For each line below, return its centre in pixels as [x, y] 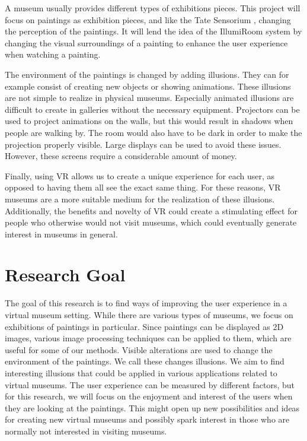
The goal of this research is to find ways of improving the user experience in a [146, 303]
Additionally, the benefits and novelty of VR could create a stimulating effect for [151, 210]
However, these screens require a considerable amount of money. [121, 156]
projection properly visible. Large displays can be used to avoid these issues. [143, 144]
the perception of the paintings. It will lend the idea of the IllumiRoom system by [153, 31]
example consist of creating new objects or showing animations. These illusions [148, 86]
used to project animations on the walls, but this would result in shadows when [149, 121]
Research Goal [65, 275]
